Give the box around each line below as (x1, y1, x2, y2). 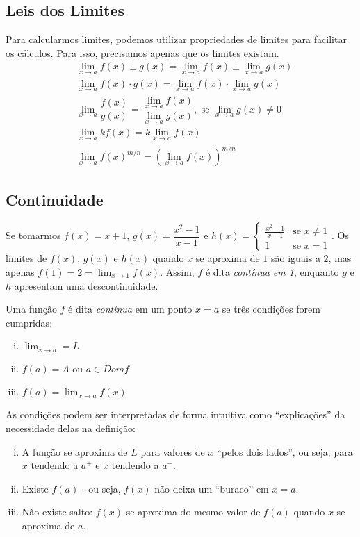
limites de (6, 251, 47, 265)
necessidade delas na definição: (6, 420, 136, 435)
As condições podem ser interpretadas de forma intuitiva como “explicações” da (6, 407, 345, 422)
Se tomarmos (6, 228, 61, 242)
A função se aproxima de (22, 444, 128, 458)
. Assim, (160, 264, 195, 279)
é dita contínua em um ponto (68, 301, 193, 316)
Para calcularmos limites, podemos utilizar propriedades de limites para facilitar (6, 32, 347, 47)
